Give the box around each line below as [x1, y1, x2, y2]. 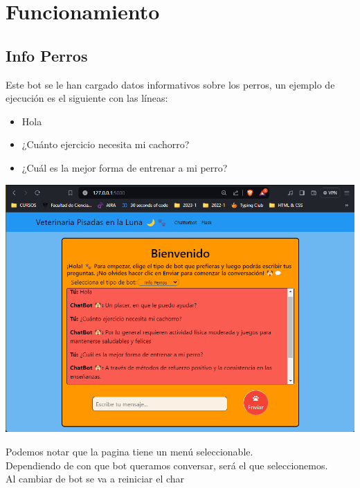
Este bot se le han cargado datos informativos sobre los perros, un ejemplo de [6, 77, 335, 91]
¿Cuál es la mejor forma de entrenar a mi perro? [21, 160, 228, 174]
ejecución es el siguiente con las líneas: [6, 91, 168, 105]
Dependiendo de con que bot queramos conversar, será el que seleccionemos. [6, 458, 328, 472]
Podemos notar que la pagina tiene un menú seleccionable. [6, 444, 253, 459]
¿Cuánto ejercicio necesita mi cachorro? [21, 137, 190, 152]
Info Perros [6, 44, 88, 66]
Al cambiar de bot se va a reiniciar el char [6, 471, 185, 486]
